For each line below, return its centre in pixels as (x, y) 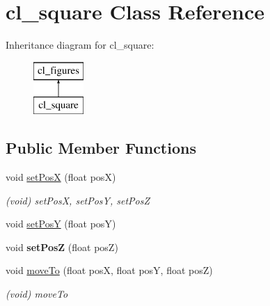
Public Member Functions (101, 148)
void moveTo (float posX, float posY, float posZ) (109, 270)
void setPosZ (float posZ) (62, 247)
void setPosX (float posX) (61, 177)
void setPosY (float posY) (61, 224)
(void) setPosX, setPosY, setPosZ (78, 200)
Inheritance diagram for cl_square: (80, 45)
